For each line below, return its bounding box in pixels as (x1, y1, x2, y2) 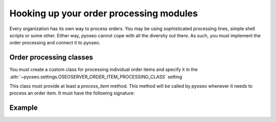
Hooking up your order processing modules (9, 8, 198, 19)
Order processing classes (9, 53, 94, 62)
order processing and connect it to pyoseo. (9, 40, 101, 46)
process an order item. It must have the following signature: (9, 90, 135, 96)
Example (9, 104, 38, 112)
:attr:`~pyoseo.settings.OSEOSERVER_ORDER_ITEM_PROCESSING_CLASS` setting (9, 74, 182, 80)
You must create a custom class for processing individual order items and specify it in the (9, 66, 198, 72)
